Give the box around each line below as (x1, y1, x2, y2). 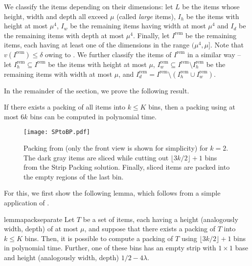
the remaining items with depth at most (4, 30, 124, 40)
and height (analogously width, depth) (4, 252, 119, 262)
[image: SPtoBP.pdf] (23, 129, 91, 136)
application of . (4, 197, 49, 207)
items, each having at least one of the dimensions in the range (4, 40, 190, 50)
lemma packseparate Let (4, 214, 75, 224)
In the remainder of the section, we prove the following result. (4, 85, 189, 95)
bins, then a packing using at (148, 102, 235, 112)
